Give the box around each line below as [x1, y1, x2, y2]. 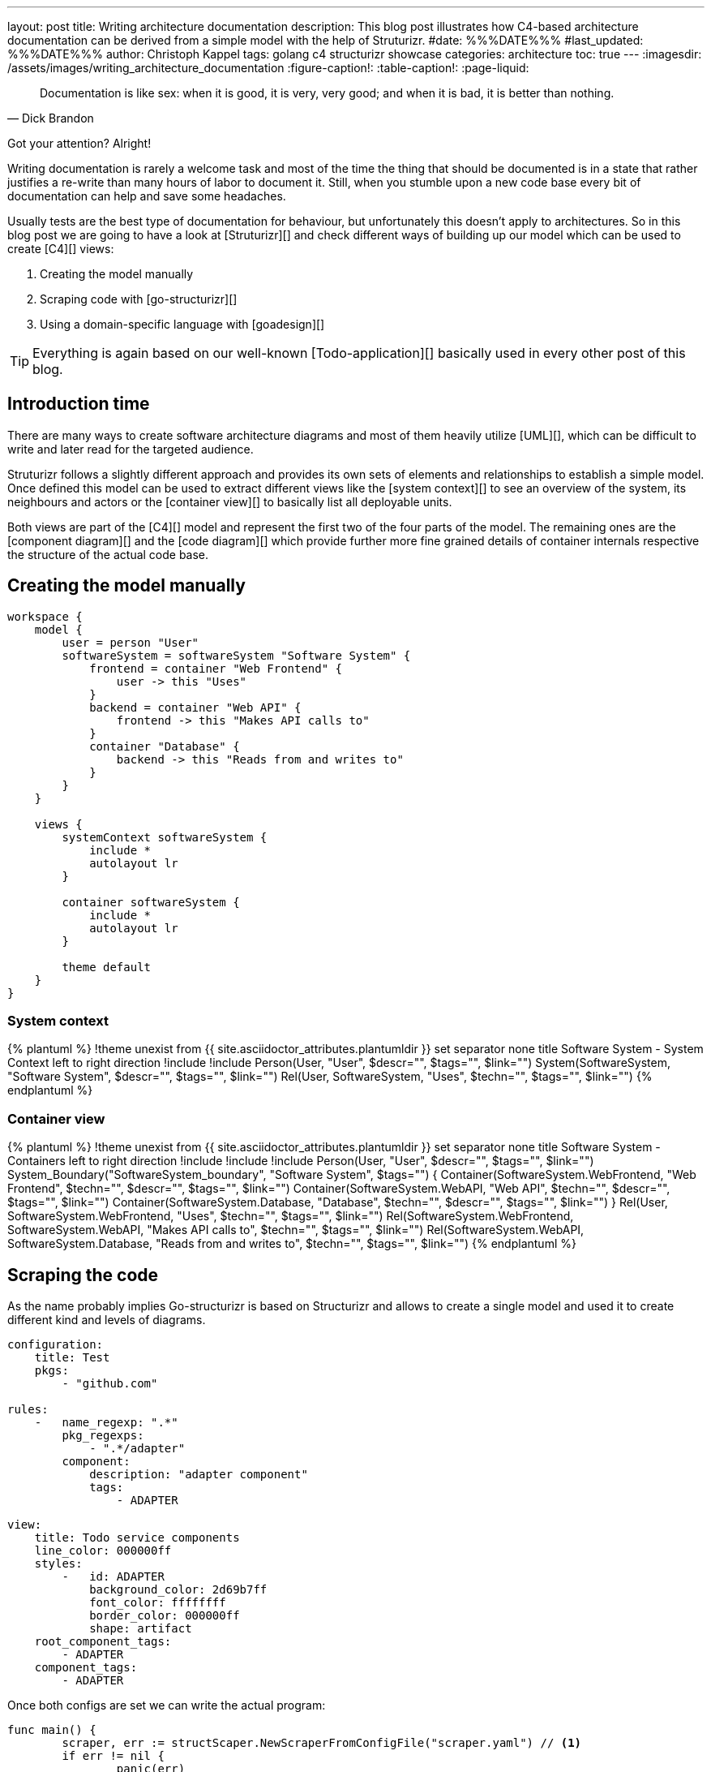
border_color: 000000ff [89, 1609, 240, 1623]
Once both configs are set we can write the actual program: [7, 1698, 326, 1713]
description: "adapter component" [89, 1468, 308, 1482]
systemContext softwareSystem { [62, 830, 268, 844]
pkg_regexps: [62, 1429, 144, 1443]
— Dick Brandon [7, 111, 94, 125]
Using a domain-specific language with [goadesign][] [40, 317, 325, 331]
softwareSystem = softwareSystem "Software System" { [62, 648, 411, 662]
